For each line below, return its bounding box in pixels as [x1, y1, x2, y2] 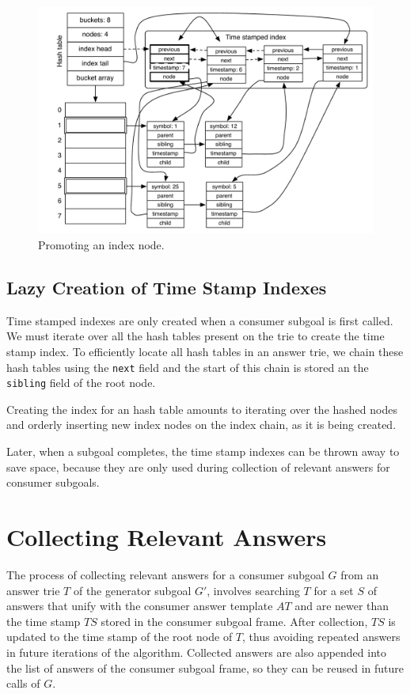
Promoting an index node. [38, 236, 165, 252]
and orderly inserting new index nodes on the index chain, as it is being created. [6, 416, 397, 433]
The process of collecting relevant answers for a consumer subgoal [6, 566, 325, 582]
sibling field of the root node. [6, 374, 156, 391]
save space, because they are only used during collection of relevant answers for [6, 458, 390, 475]
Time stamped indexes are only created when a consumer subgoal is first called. [6, 312, 393, 328]
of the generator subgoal [73, 582, 192, 598]
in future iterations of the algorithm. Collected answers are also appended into [6, 643, 387, 660]
